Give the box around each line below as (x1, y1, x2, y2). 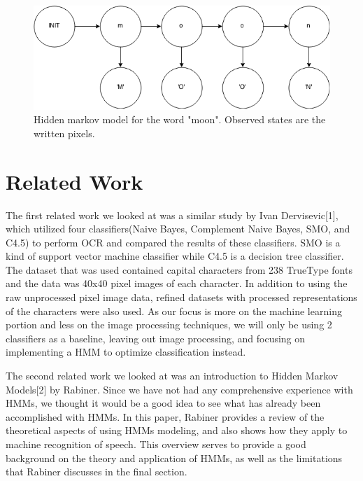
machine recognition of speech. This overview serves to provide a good (6, 437, 306, 452)
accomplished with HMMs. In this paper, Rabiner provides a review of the (6, 409, 325, 424)
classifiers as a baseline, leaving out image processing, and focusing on (6, 330, 306, 345)
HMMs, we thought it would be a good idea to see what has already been (6, 396, 321, 410)
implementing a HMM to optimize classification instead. (6, 344, 246, 359)
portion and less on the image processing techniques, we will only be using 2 (6, 317, 332, 332)
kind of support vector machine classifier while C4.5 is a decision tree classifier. (6, 249, 344, 263)
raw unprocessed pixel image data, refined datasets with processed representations (6, 290, 357, 305)
